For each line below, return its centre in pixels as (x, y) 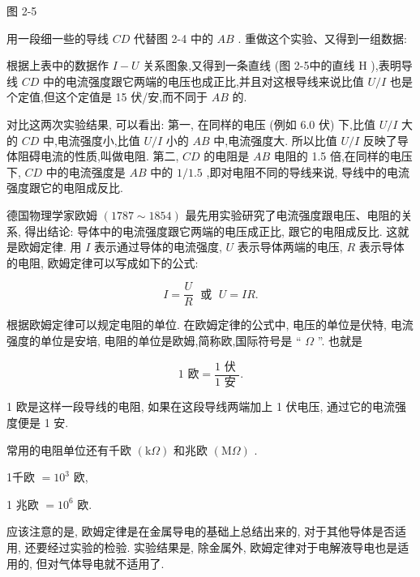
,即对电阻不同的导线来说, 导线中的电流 (308, 171)
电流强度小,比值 (99, 140)
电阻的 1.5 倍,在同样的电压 (343, 156)
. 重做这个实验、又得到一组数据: (322, 38)
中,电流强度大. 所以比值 (275, 140)
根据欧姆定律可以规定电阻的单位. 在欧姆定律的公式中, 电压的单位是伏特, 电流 (210, 325)
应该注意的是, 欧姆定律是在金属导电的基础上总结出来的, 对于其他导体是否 (201, 531)
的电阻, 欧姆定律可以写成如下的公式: (103, 262)
